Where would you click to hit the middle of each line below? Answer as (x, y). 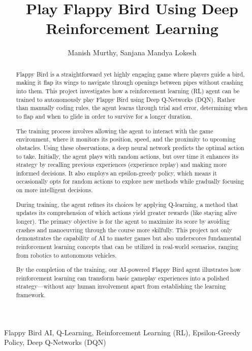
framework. (31, 295)
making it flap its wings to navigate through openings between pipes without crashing (130, 82)
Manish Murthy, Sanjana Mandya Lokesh (132, 52)
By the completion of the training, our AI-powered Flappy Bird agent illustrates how (128, 270)
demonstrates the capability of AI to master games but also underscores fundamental (129, 238)
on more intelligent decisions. (54, 190)
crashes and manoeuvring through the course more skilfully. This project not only (124, 230)
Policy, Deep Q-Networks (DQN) (55, 342)
